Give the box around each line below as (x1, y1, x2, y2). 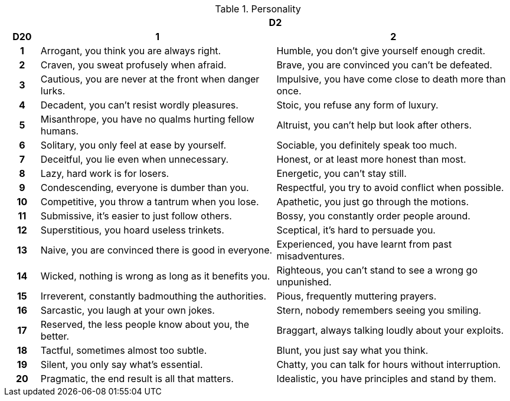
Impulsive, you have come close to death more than (276, 73, 506, 85)
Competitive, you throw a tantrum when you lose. (40, 196, 259, 208)
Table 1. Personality (215, 3, 301, 15)
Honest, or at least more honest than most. (276, 153, 466, 165)
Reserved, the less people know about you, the (40, 318, 250, 330)
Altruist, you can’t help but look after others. (276, 119, 472, 131)
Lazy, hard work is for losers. (40, 167, 169, 179)
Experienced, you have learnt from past (276, 238, 452, 250)
